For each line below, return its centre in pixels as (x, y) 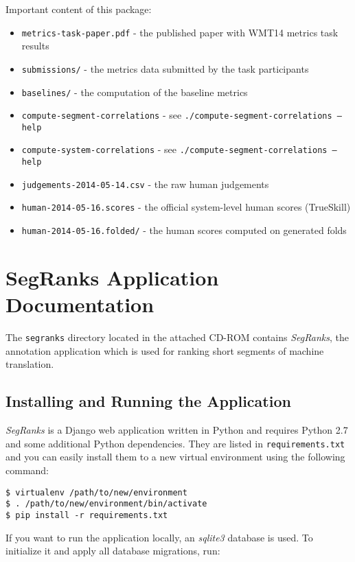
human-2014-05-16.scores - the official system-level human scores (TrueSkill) (186, 207)
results (35, 46)
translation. (30, 364)
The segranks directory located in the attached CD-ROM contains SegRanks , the (177, 337)
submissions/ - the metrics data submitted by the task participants (165, 68)
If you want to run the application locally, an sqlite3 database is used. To (159, 537)
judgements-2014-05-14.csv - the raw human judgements (145, 184)
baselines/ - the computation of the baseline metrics (135, 92)
